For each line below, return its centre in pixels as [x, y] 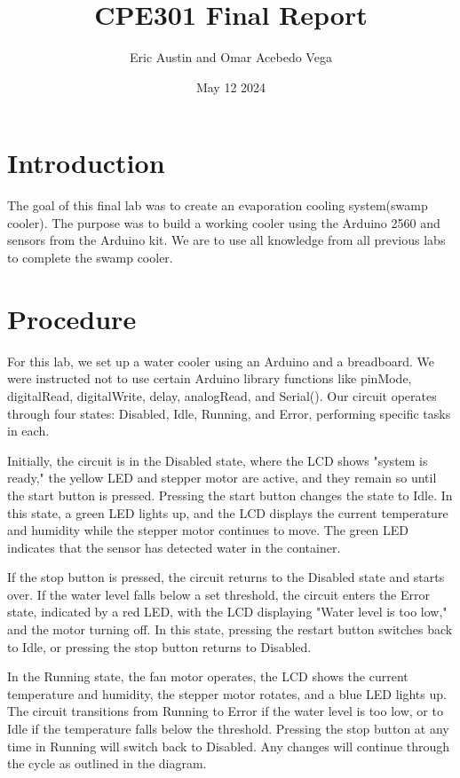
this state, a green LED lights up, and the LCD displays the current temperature [228, 512]
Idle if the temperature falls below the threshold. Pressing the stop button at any [228, 729]
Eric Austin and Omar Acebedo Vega [231, 57]
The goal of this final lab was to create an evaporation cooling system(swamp [218, 205]
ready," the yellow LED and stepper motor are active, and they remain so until [222, 478]
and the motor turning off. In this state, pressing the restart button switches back [230, 629]
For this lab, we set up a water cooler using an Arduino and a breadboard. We [221, 361]
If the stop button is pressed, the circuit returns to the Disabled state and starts [226, 577]
